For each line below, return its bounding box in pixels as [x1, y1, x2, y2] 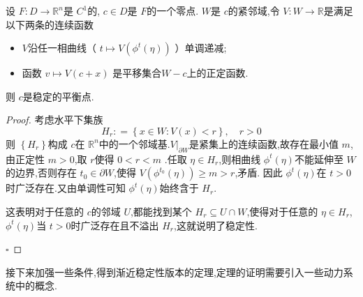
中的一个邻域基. [98, 136, 170, 151]
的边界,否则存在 [6, 165, 77, 180]
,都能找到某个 [130, 204, 192, 218]
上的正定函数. [186, 66, 249, 80]
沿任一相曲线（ [27, 40, 96, 55]
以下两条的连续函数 [6, 17, 94, 31]
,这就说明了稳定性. [174, 218, 258, 232]
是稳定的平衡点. [22, 89, 94, 103]
